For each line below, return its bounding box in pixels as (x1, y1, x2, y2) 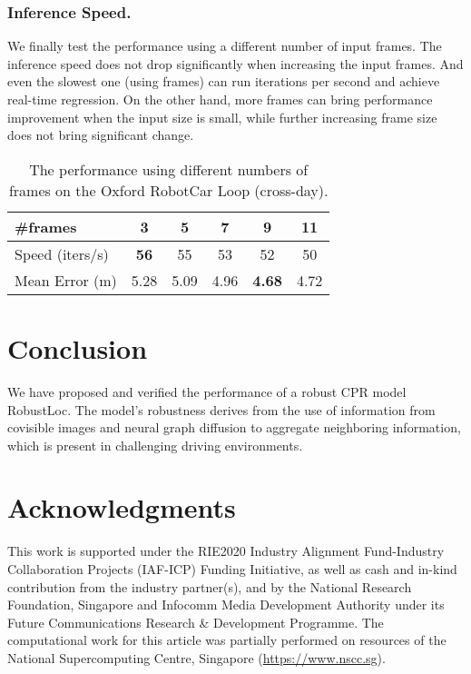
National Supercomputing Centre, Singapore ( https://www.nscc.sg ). (7, 648, 386, 667)
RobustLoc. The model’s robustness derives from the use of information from (7, 400, 436, 419)
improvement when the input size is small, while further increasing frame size (7, 107, 437, 126)
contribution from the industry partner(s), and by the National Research (7, 577, 412, 596)
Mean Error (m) (15, 269, 117, 291)
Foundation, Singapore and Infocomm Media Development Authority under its (7, 595, 445, 614)
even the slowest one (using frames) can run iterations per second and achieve (7, 72, 440, 91)
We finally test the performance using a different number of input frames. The (7, 36, 442, 55)
